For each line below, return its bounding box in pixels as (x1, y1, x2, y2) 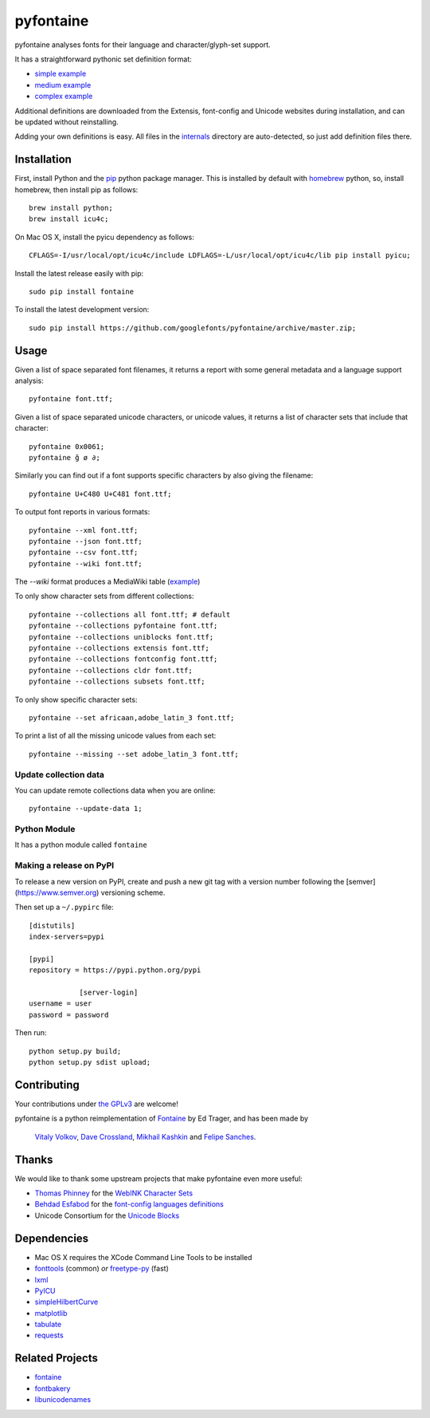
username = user (29, 999, 92, 1008)
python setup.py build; (29, 1046, 122, 1056)
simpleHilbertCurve (34, 1297, 99, 1307)
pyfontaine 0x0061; (29, 442, 105, 451)
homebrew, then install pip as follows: (14, 184, 139, 195)
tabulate (34, 1320, 62, 1329)
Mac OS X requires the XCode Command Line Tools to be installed (34, 1252, 252, 1262)
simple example (34, 69, 87, 79)
